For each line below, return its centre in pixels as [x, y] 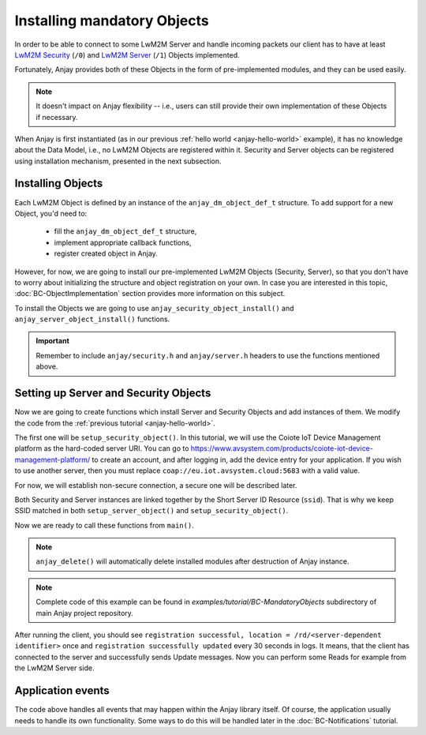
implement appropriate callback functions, [123, 242]
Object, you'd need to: [51, 213]
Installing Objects [59, 184]
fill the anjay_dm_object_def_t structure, [125, 231]
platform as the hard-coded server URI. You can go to [102, 448]
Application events [62, 691]
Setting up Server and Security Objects [113, 394]
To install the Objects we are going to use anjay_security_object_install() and [155, 308]
